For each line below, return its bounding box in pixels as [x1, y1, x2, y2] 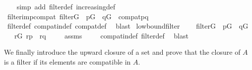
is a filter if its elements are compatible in [4, 56, 131, 67]
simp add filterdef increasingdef [16, 1, 116, 11]
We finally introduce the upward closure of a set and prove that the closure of [4, 47, 241, 57]
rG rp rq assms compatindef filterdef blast [14, 30, 189, 40]
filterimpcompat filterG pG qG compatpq [7, 11, 149, 21]
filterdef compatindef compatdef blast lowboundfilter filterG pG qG [7, 21, 249, 31]
